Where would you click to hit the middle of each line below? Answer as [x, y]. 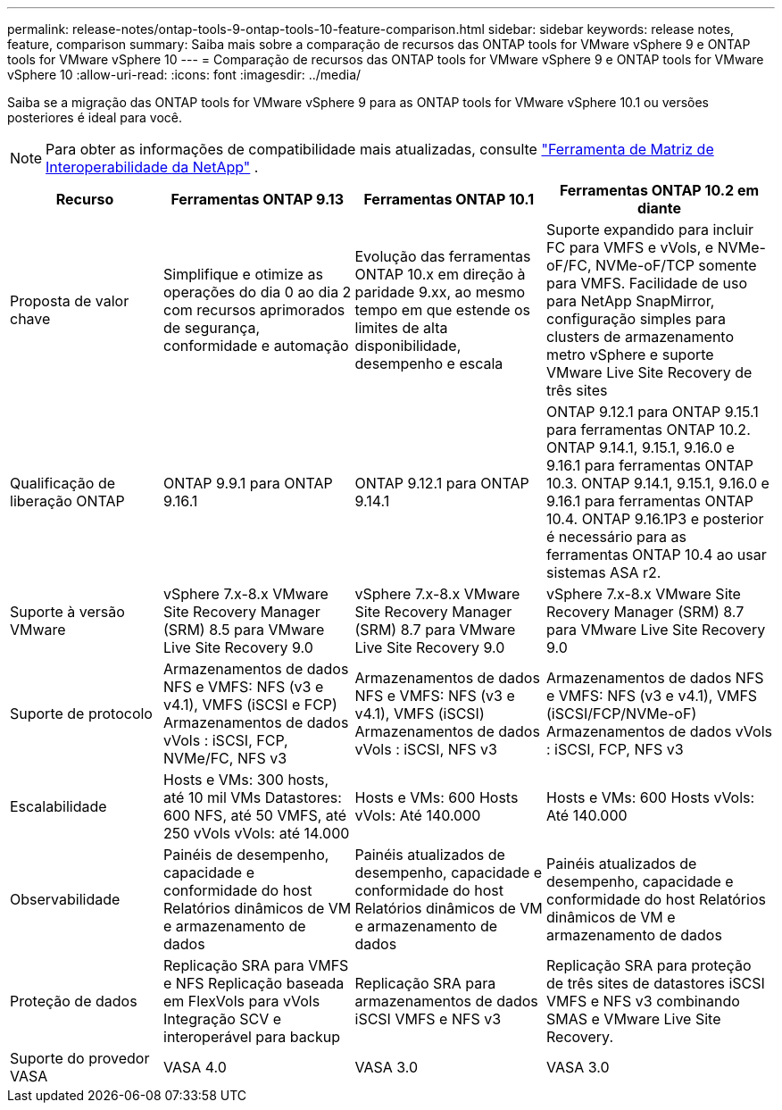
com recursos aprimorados [254, 310]
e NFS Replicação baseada [254, 983]
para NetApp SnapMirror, [631, 301]
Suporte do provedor [80, 1058]
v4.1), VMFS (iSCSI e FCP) [250, 705]
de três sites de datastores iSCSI [656, 983]
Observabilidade [65, 899]
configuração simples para [636, 319]
